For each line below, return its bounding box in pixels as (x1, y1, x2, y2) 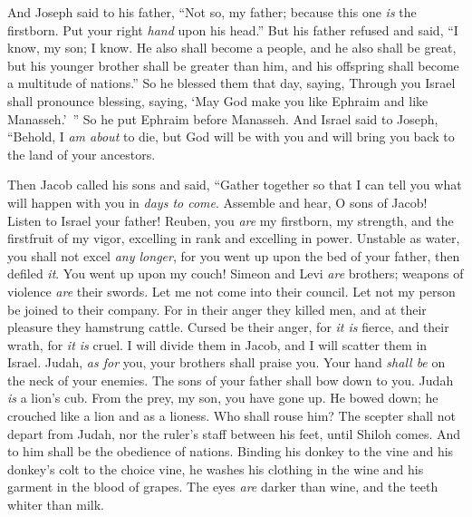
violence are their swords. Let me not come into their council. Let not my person (7, 281, 456, 300)
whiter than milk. (7, 495, 105, 514)
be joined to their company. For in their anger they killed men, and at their (7, 299, 427, 318)
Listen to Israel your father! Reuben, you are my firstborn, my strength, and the (7, 210, 454, 229)
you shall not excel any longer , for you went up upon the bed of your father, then (7, 246, 460, 265)
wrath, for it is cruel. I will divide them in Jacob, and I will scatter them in (7, 335, 428, 354)
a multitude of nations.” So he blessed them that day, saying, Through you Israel (7, 73, 456, 93)
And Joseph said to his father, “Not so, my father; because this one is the (7, 3, 417, 21)
